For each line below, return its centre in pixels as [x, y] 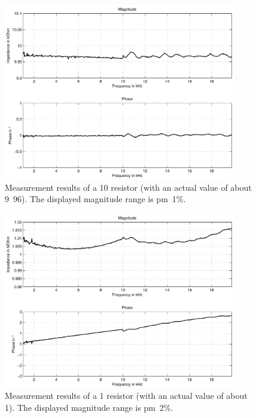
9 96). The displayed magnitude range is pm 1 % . [95, 199]
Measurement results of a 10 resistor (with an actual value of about [128, 187]
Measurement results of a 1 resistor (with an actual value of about [126, 396]
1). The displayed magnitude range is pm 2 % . [89, 408]
